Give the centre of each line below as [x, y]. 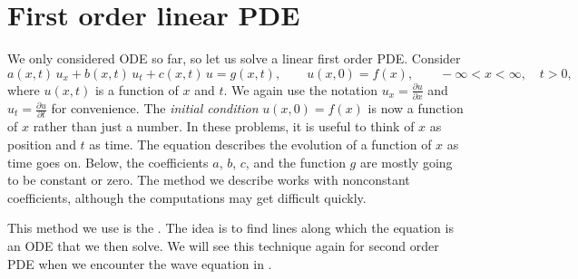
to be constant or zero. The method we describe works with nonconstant [209, 180]
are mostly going [406, 162]
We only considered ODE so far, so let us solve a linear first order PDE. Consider [234, 58]
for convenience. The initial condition [155, 108]
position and [42, 144]
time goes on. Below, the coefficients [108, 162]
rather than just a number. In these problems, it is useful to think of [224, 126]
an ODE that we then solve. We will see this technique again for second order [223, 245]
